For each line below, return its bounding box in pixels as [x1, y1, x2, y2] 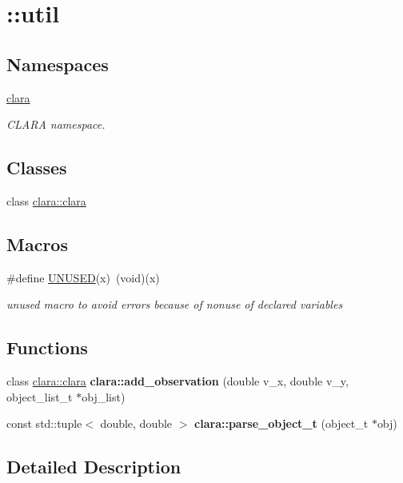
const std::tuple [6, 415, 82, 432]
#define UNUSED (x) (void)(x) [6, 269, 160, 285]
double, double [100, 415, 173, 432]
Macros [6, 231, 68, 256]
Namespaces [6, 51, 109, 76]
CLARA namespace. [6, 116, 106, 133]
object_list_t [6, 388, 73, 405]
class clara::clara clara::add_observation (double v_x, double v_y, [6, 373, 349, 389]
